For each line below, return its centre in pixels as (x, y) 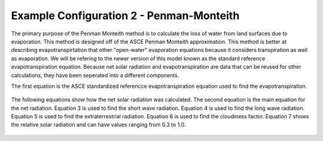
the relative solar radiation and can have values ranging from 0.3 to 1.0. (98, 125)
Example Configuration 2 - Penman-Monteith (125, 16)
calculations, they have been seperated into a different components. (95, 75)
